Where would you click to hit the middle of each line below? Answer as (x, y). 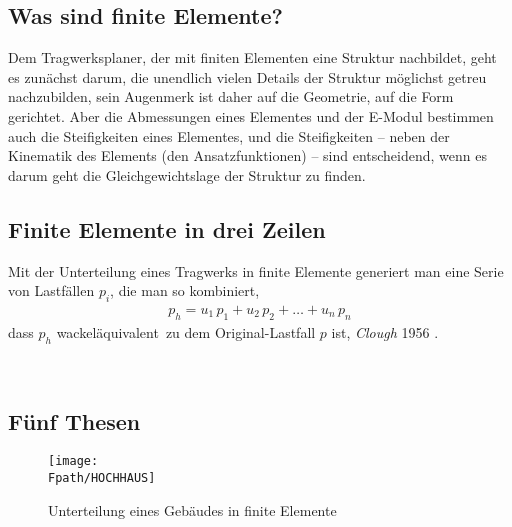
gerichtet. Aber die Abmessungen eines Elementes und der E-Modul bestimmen (251, 115)
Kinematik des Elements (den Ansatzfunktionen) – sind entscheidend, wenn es (247, 155)
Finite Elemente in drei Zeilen (167, 228)
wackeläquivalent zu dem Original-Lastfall (186, 331)
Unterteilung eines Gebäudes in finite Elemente (192, 509)
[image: (73, 461)
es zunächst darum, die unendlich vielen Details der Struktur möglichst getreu (247, 76)
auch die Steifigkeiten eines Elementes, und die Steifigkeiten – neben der (229, 135)
